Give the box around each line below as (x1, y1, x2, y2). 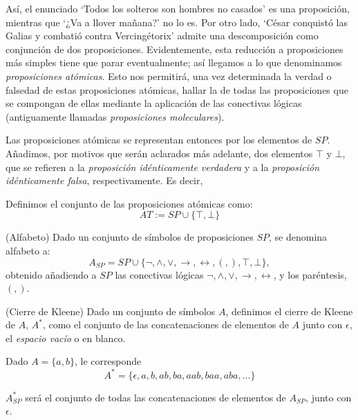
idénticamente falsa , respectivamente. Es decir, (6, 173, 203, 188)
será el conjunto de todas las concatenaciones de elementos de (25, 390, 286, 404)
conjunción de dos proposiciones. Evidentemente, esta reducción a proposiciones (6, 41, 343, 56)
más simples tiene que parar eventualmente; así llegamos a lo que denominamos (6, 55, 342, 70)
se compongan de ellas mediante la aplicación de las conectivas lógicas (6, 96, 302, 110)
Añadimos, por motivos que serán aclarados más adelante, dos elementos (6, 146, 313, 160)
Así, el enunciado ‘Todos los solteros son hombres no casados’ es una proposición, (6, 1, 350, 15)
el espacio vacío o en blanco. (6, 330, 126, 345)
